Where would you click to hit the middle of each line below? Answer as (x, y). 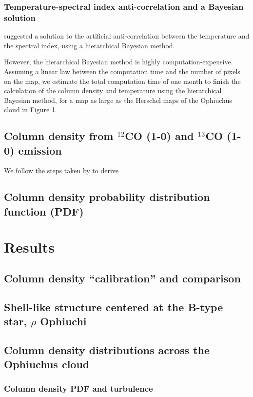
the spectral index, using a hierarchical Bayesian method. (89, 45)
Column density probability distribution (107, 197)
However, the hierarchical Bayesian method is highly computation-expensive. (118, 62)
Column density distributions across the (107, 349)
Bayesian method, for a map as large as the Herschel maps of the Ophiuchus (118, 100)
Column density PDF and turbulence (78, 388)
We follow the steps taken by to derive (61, 170)
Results (29, 247)
